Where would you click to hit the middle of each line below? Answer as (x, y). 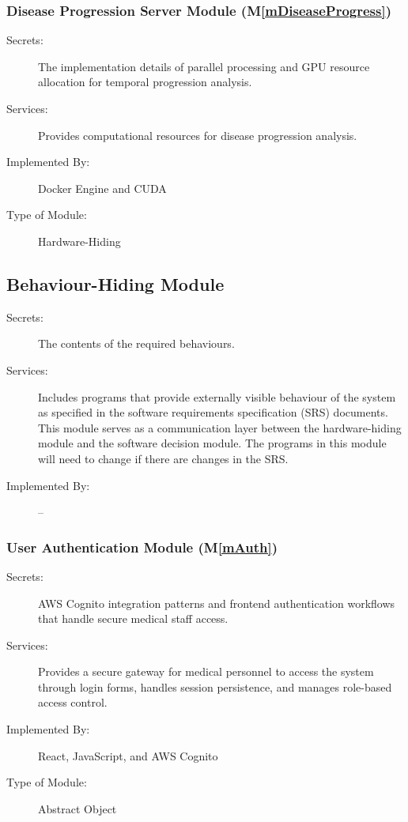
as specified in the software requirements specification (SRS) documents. (213, 412)
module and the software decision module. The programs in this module (212, 443)
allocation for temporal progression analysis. (145, 82)
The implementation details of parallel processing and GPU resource (204, 66)
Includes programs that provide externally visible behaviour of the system (217, 396)
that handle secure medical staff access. (133, 618)
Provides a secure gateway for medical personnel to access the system (206, 671)
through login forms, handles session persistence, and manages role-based (215, 686)
